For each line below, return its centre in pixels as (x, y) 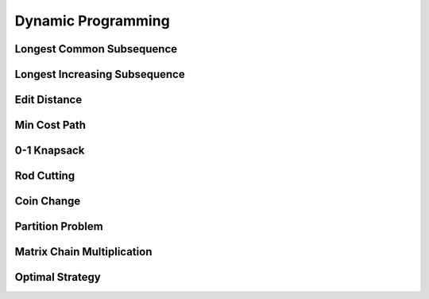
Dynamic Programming (92, 21)
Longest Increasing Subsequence (100, 74)
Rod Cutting (45, 176)
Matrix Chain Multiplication (83, 252)
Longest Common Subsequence (96, 49)
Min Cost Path (50, 125)
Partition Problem (59, 227)
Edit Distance (48, 100)
